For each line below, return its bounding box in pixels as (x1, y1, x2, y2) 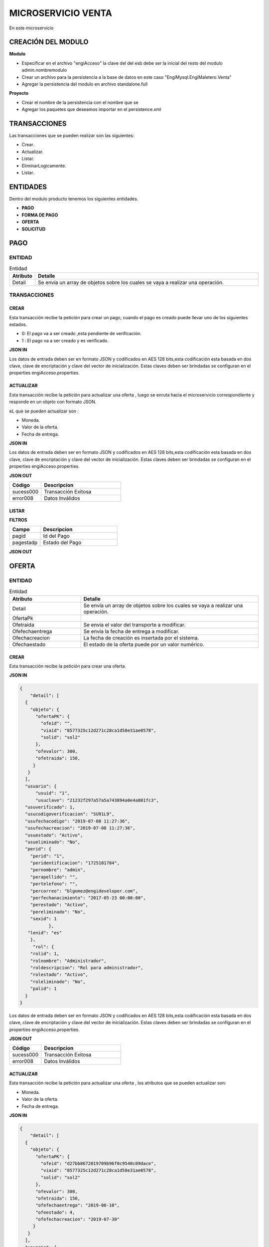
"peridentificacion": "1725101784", (30, 860, 120, 866)
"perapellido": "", (30, 874, 78, 880)
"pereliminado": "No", (30, 909, 86, 915)
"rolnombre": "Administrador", (30, 958, 107, 964)
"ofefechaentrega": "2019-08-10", (35, 1203, 120, 1208)
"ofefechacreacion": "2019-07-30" (35, 1217, 120, 1222)
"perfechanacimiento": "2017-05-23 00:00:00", (30, 895, 146, 901)
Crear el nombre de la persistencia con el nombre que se (21, 99, 139, 105)
